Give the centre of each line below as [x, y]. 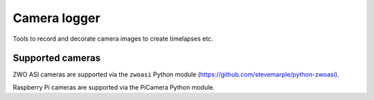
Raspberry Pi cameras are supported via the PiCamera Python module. [114, 87]
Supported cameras [56, 58]
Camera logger [56, 18]
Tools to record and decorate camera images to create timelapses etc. [113, 39]
